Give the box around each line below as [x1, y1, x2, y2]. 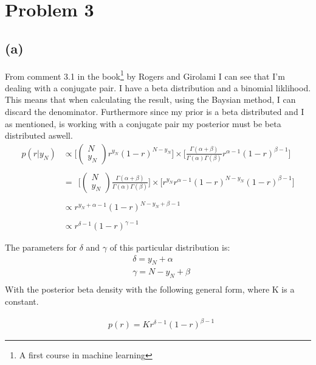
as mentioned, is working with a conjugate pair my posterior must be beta [5, 117, 281, 130]
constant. [5, 294, 39, 307]
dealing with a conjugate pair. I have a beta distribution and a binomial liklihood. [5, 81, 311, 94]
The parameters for [5, 241, 77, 254]
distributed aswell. [5, 129, 73, 142]
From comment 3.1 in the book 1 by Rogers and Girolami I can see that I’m [5, 68, 285, 82]
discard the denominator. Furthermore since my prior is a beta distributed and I [5, 105, 304, 118]
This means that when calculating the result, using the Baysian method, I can [5, 93, 296, 106]
